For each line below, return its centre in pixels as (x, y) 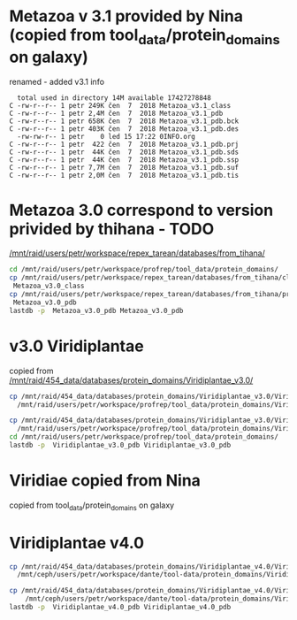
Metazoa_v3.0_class (49, 286)
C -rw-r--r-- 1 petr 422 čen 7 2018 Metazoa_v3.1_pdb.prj (124, 144)
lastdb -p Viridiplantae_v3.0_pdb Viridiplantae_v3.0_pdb (120, 445)
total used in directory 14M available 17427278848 (114, 98)
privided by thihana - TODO (112, 229)
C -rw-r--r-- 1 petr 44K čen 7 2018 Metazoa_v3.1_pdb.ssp (124, 160)
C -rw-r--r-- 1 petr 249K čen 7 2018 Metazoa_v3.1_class (120, 105)
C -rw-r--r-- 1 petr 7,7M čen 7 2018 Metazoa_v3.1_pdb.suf (124, 167)
